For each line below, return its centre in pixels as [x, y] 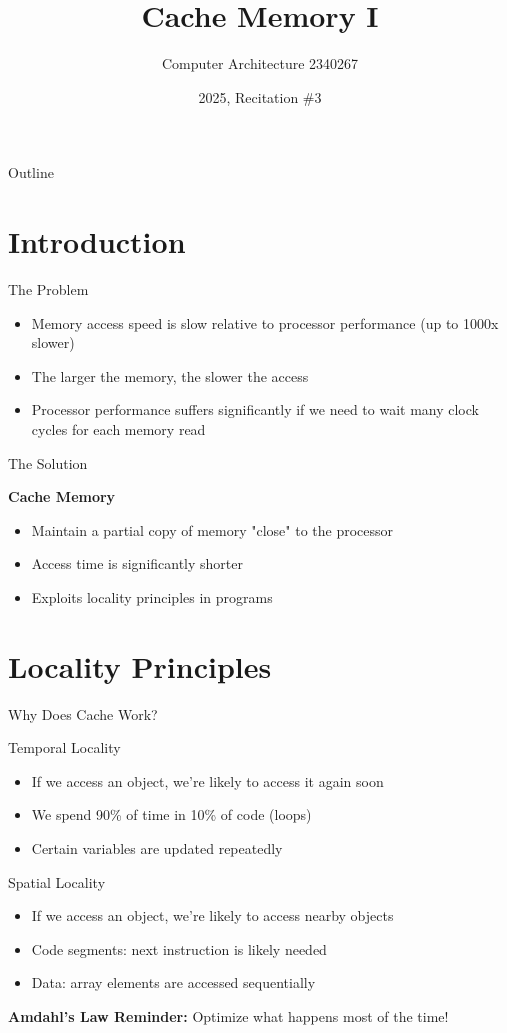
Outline [31, 172]
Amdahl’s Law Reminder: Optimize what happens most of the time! [228, 1016]
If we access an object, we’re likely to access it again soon [207, 780]
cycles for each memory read [118, 429]
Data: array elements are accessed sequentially [173, 982]
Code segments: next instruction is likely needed [179, 948]
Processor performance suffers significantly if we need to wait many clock [255, 409]
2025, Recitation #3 [260, 96]
